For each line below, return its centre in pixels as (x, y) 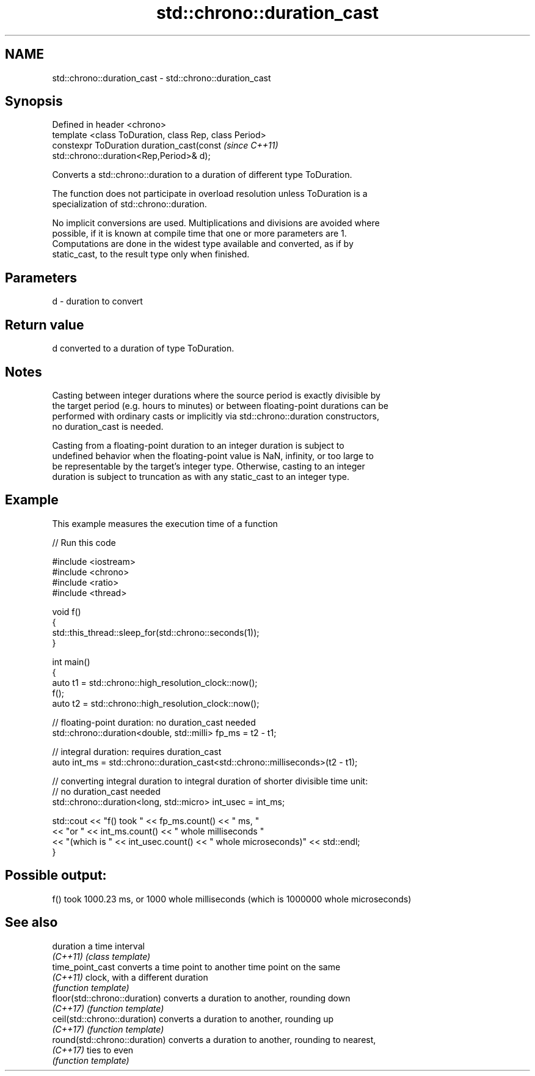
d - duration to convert (97, 301)
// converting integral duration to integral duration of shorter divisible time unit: (210, 781)
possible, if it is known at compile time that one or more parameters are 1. (199, 234)
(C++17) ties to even (93, 1050)
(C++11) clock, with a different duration (130, 977)
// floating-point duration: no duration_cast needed (154, 722)
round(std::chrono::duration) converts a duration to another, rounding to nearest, (214, 1039)
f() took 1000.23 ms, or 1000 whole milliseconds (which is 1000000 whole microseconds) (232, 899)
